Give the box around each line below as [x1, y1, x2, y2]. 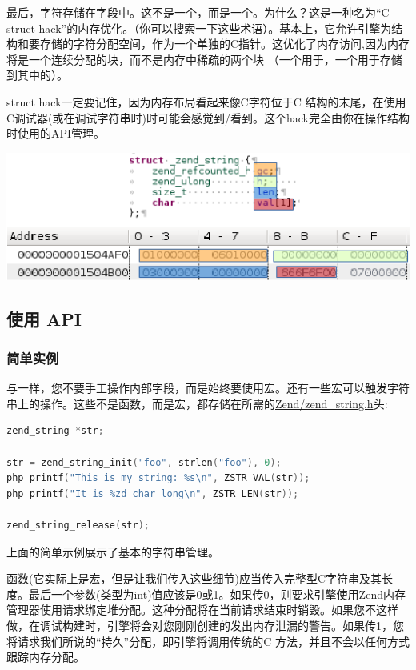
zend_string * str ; [6, 425, 104, 437]
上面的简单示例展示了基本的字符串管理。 [6, 543, 219, 560]
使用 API [6, 306, 82, 331]
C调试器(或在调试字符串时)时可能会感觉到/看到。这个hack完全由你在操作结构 [6, 109, 410, 126]
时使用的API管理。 [6, 125, 106, 142]
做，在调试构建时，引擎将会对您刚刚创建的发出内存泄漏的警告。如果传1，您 [6, 616, 404, 633]
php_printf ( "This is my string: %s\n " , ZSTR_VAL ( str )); [6, 472, 310, 484]
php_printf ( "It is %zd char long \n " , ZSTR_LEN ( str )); [6, 487, 299, 499]
